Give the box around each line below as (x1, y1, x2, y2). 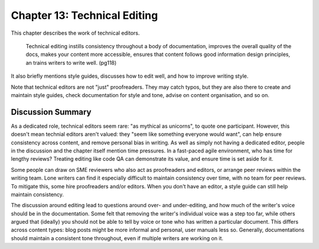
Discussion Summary (11, 107, 92, 117)
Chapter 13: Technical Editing (11, 9, 158, 22)
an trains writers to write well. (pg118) (25, 59, 117, 66)
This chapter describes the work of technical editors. (11, 29, 140, 36)
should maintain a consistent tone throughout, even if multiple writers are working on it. (11, 234, 224, 241)
